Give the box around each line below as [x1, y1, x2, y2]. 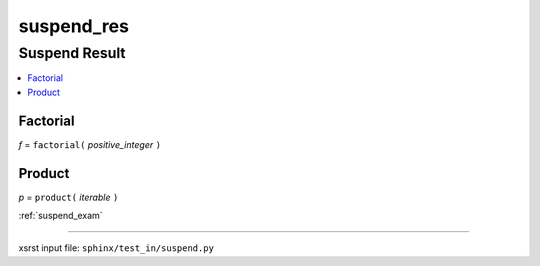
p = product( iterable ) [18, 191, 119, 203]
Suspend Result [18, 44, 126, 62]
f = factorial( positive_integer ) [18, 138, 162, 150]
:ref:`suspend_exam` [18, 209, 104, 221]
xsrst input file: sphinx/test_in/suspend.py [18, 242, 215, 254]
